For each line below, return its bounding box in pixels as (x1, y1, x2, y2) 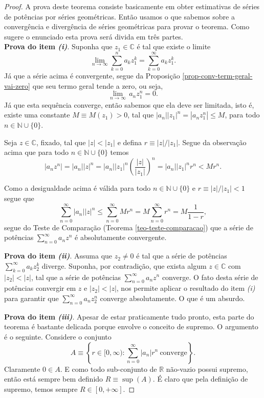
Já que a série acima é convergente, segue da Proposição (4, 70, 180, 81)
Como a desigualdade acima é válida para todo (4, 183, 151, 193)
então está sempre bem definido (4, 373, 103, 384)
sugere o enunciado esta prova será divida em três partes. (4, 31, 183, 42)
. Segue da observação (178, 136, 247, 147)
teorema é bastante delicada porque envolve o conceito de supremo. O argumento (4, 321, 258, 332)
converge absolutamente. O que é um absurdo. (100, 292, 245, 303)
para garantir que (4, 292, 59, 303)
